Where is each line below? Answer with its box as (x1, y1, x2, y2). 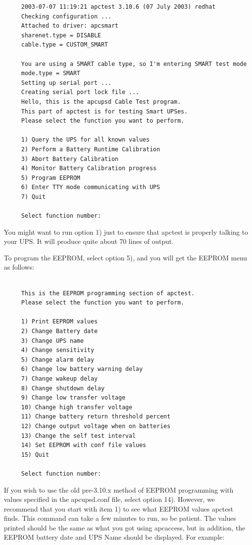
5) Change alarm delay (21, 356, 94, 363)
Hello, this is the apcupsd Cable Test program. (21, 98, 181, 105)
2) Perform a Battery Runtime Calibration (21, 145, 160, 153)
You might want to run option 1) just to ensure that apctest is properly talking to (4, 226, 248, 237)
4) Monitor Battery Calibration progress (21, 165, 157, 172)
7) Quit (21, 193, 46, 200)
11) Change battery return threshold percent (21, 413, 171, 420)
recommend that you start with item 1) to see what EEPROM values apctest (4, 503, 234, 513)
